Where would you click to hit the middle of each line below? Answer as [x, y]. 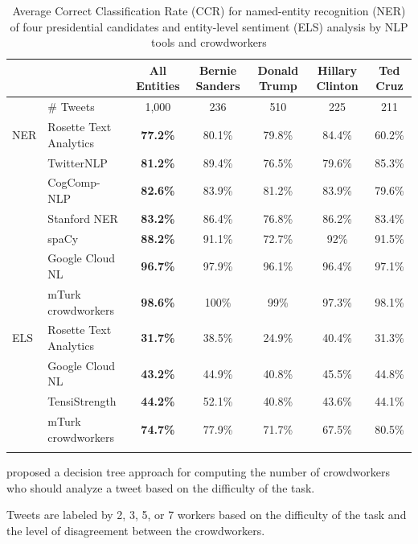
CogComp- [74, 182]
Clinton [337, 86]
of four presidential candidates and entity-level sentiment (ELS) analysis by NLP [209, 26]
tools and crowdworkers [209, 42]
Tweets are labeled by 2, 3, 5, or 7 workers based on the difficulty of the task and [207, 515]
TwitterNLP [78, 162]
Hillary [338, 70]
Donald [278, 70]
